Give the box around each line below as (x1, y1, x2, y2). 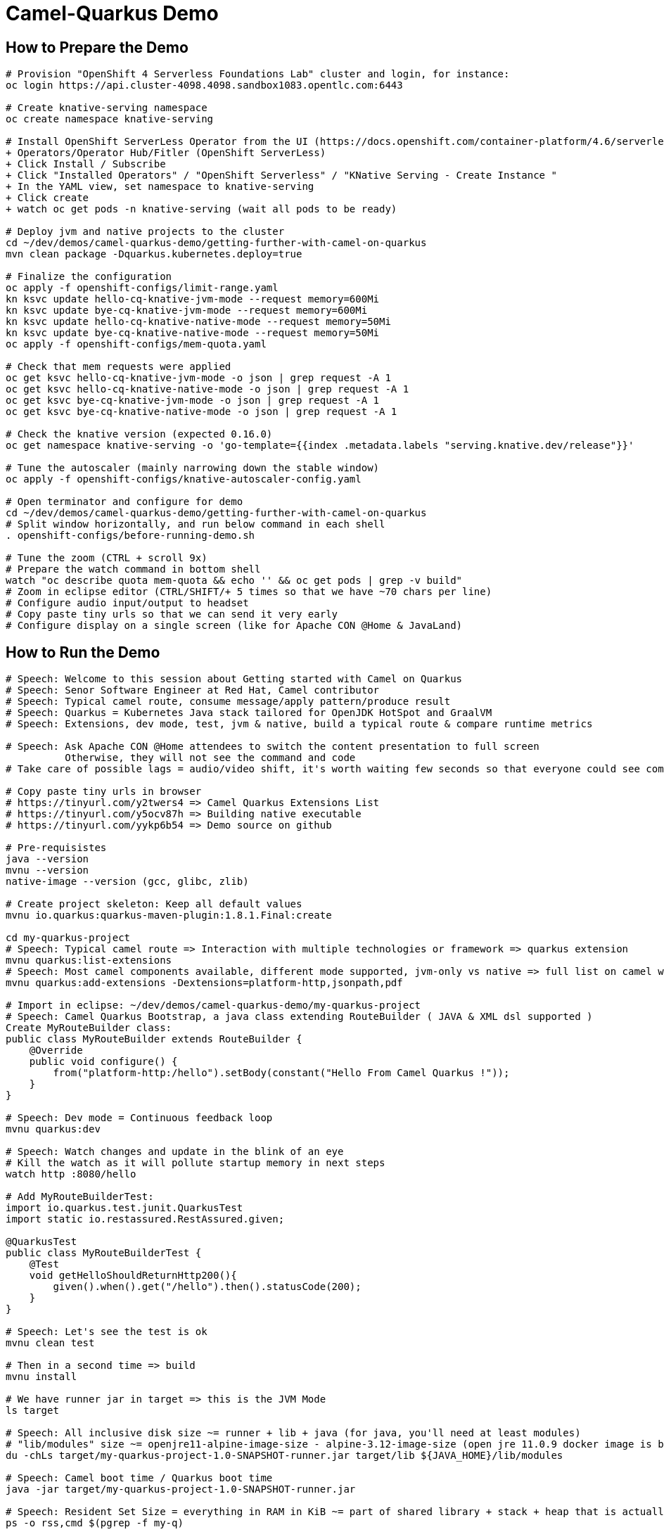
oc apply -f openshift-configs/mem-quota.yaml (6, 338, 267, 350)
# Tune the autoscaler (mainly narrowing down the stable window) (6, 462, 380, 474)
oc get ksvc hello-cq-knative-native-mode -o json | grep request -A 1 (6, 383, 409, 395)
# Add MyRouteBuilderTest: (6, 1191, 154, 1203)
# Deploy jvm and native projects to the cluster (6, 226, 285, 238)
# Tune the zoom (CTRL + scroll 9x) (6, 552, 207, 564)
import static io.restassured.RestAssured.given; (6, 1213, 285, 1225)
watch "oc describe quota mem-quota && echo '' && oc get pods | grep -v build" (6, 575, 463, 587)
